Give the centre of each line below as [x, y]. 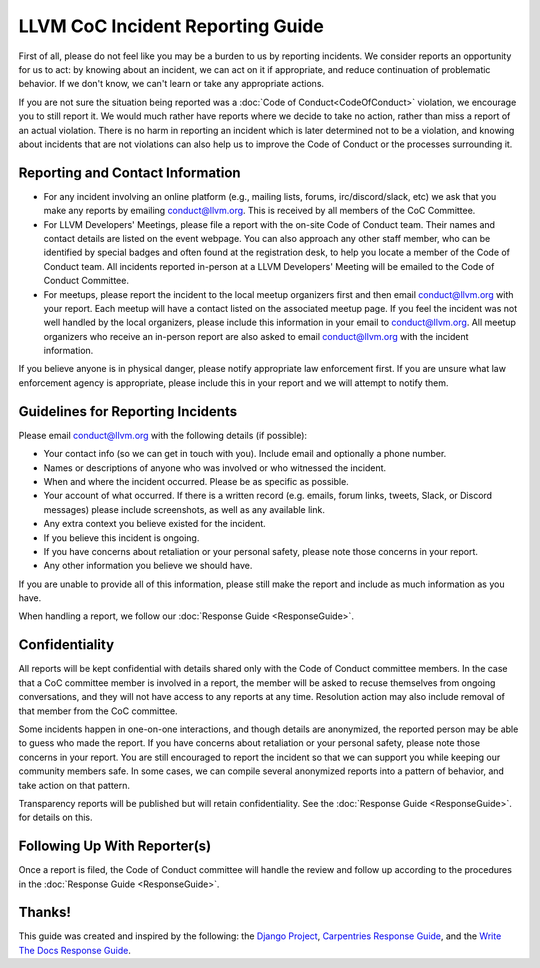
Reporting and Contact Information [129, 172]
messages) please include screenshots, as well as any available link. [184, 509]
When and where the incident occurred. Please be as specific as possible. [196, 481]
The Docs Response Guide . [75, 950]
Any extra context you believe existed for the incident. [155, 524]
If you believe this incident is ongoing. [121, 537]
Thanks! [45, 912]
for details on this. [56, 817]
